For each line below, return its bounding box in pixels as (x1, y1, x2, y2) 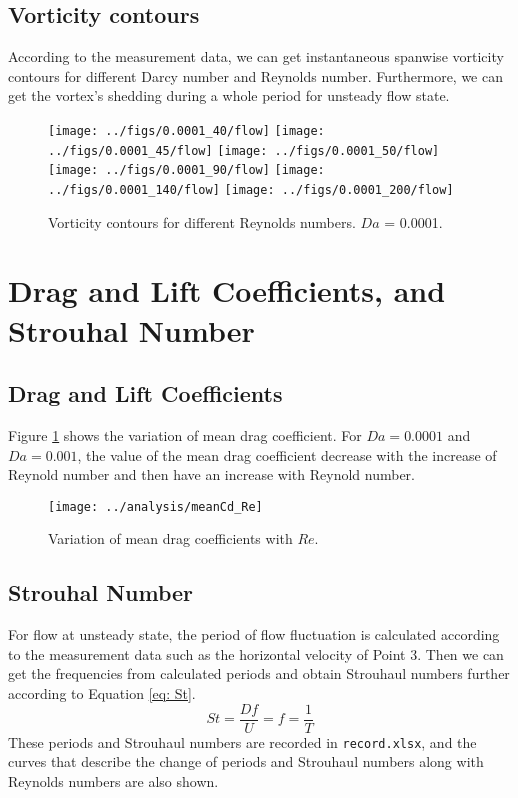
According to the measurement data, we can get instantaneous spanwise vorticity (8, 46, 504, 67)
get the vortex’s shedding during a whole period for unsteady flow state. (8, 85, 450, 106)
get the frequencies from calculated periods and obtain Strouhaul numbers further (8, 663, 510, 684)
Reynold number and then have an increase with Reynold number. (8, 464, 415, 485)
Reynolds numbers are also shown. (8, 770, 219, 791)
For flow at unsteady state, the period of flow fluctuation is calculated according (8, 624, 500, 645)
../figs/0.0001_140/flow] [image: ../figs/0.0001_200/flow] (48, 182, 454, 197)
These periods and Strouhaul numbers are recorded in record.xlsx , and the (8, 731, 477, 752)
